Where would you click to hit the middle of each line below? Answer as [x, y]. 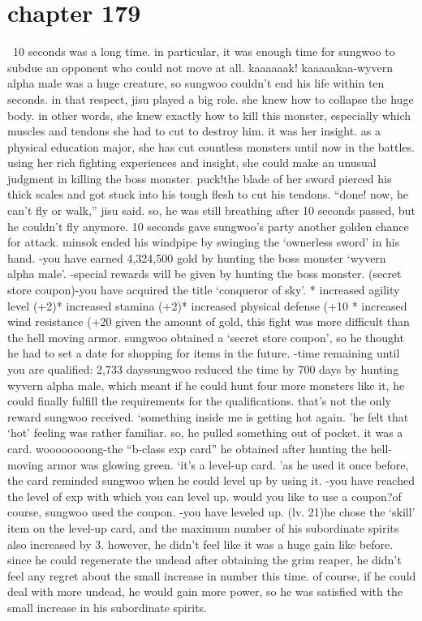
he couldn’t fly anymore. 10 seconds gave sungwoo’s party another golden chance [208, 226]
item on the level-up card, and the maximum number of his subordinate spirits [203, 527]
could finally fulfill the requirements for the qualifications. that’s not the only [199, 401]
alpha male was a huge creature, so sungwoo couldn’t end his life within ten [196, 83]
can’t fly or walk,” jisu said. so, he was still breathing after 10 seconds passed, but [211, 210]
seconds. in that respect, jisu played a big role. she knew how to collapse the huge [211, 99]
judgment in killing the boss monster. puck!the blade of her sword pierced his [200, 178]
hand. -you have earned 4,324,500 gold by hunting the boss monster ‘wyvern [197, 257]
